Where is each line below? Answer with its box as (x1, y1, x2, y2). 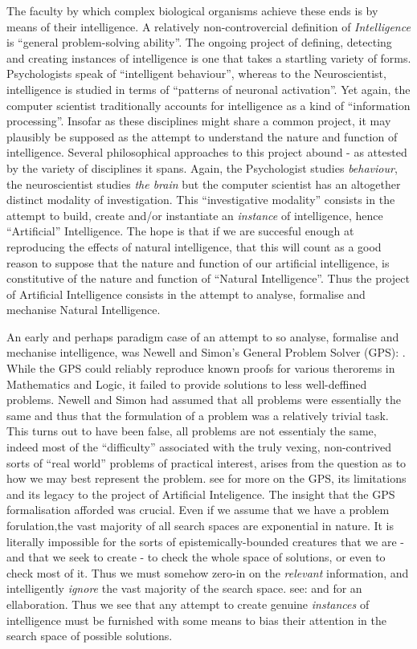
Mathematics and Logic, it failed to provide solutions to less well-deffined (6, 375, 367, 392)
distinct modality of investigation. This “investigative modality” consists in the (6, 191, 395, 208)
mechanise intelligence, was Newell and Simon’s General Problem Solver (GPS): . (6, 344, 406, 361)
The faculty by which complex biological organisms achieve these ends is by (6, 2, 378, 18)
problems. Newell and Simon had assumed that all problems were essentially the (6, 391, 401, 408)
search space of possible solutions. (6, 627, 173, 644)
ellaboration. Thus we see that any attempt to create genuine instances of (6, 595, 370, 612)
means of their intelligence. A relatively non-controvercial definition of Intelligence (6, 18, 411, 35)
